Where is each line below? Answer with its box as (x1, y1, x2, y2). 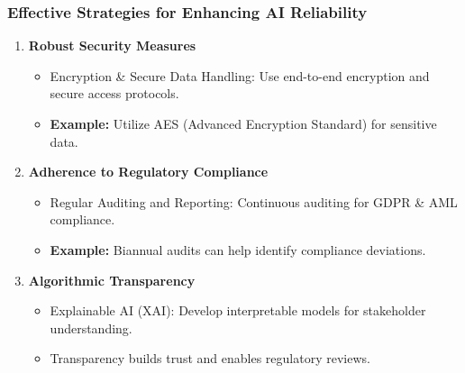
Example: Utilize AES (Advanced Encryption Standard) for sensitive (50, 114, 437, 132)
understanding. (50, 318, 132, 337)
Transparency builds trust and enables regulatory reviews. (50, 349, 370, 368)
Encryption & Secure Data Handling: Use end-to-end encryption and (50, 66, 430, 85)
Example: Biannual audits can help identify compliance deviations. (50, 240, 426, 259)
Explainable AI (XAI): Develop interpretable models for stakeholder (50, 301, 426, 320)
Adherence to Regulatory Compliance (28, 162, 269, 181)
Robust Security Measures (28, 36, 196, 55)
